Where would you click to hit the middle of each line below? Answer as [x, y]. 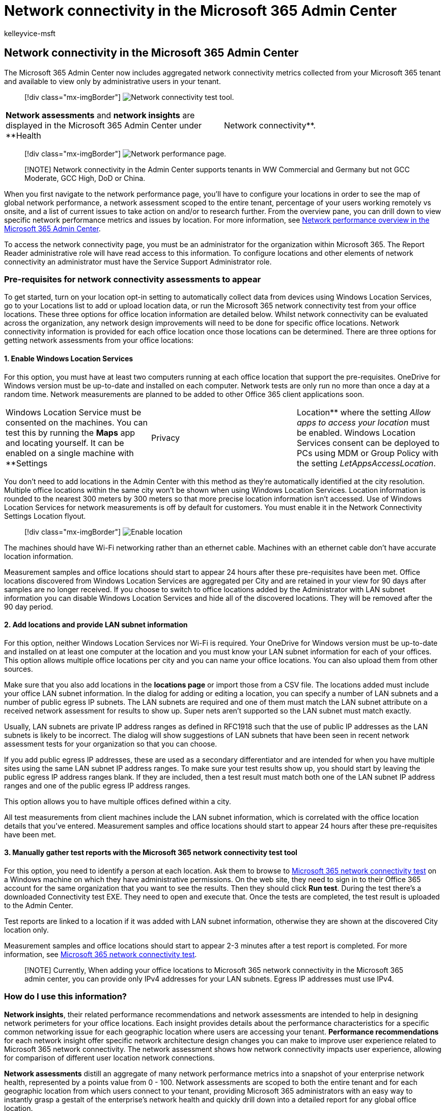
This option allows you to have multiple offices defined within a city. [118, 801]
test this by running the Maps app [70, 432]
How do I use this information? [65, 997]
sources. [19, 669]
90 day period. [29, 606]
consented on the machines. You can [77, 422]
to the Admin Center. [39, 905]
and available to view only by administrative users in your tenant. [113, 81]
